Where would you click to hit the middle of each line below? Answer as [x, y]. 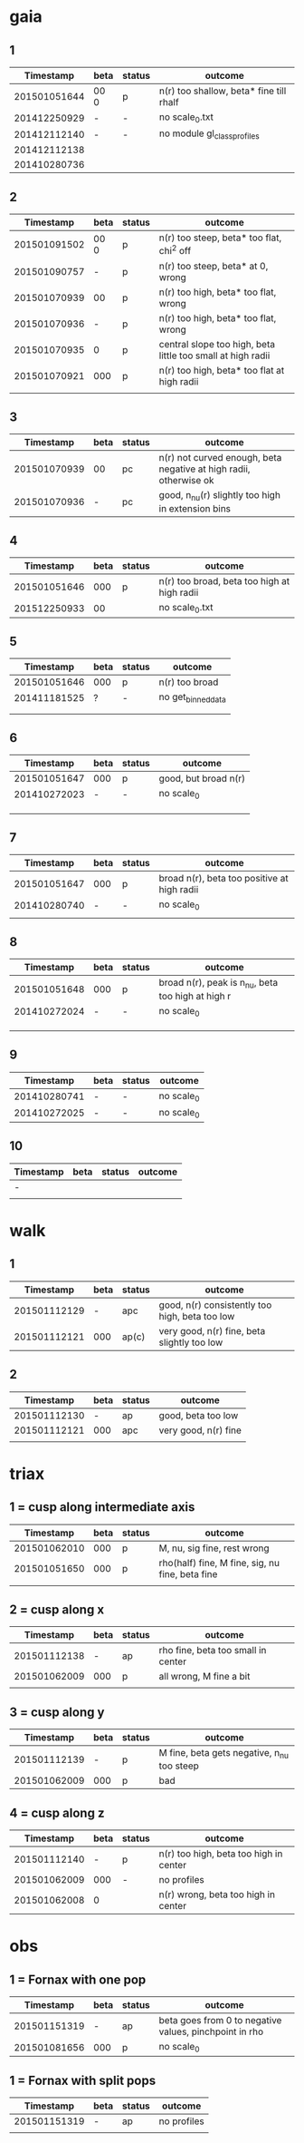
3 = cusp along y [57, 1712]
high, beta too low [197, 1316]
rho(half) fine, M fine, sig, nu [219, 1563]
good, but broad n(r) [202, 779]
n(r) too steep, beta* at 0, [214, 266]
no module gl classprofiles [209, 134]
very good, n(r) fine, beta [212, 1330]
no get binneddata [192, 698]
